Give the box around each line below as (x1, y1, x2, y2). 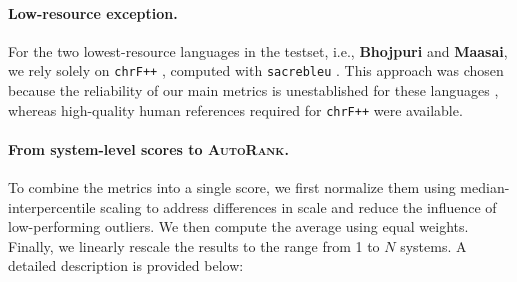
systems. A (400, 235, 467, 256)
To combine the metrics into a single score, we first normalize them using (8, 177, 456, 198)
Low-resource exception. (8, 2, 178, 23)
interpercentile (8, 196, 96, 217)
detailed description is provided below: (8, 255, 244, 276)
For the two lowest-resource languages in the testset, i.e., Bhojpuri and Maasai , (8, 40, 508, 61)
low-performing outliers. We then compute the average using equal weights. (8, 216, 469, 237)
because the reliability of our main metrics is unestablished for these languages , (8, 80, 499, 101)
